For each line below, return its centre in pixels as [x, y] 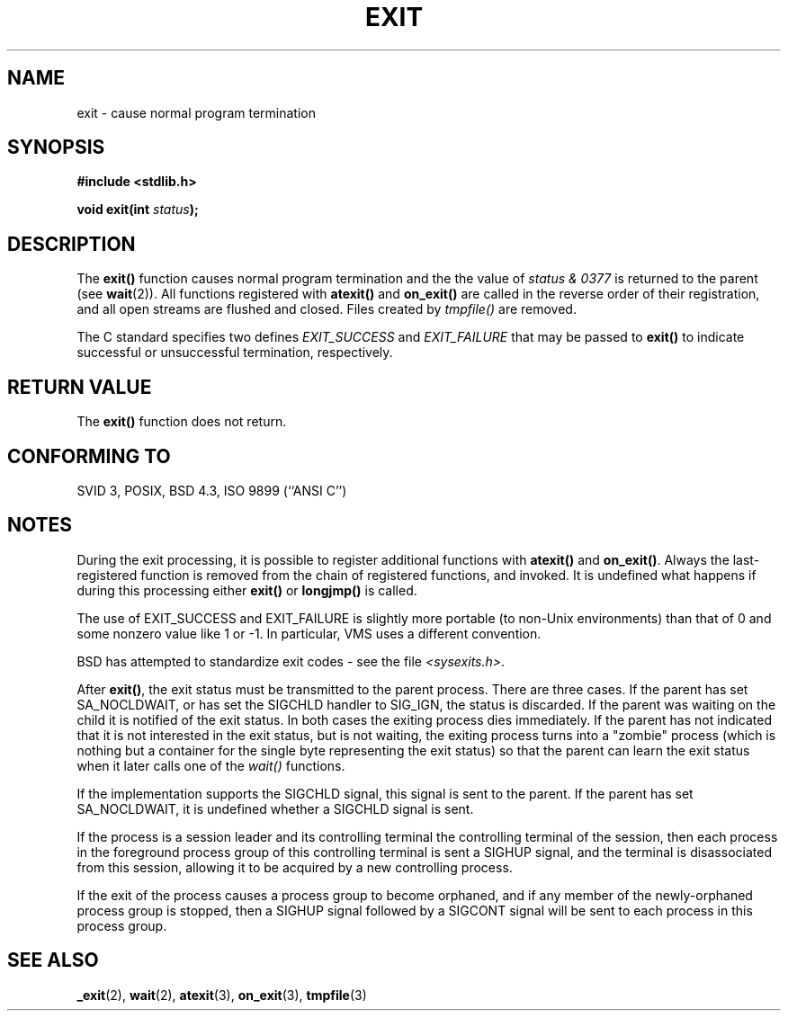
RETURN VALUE [80, 387]
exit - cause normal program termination [196, 112]
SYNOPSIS [56, 147]
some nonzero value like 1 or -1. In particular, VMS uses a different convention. [309, 633]
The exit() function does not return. [182, 422]
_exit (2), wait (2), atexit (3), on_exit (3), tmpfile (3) [222, 995]
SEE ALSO [53, 960]
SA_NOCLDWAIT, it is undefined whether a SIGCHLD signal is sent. [275, 808]
